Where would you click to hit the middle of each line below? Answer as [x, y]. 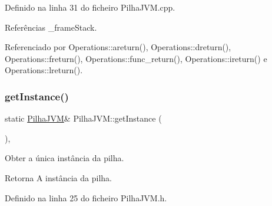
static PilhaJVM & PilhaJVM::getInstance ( [83, 118]
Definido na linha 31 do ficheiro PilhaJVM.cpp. [90, 7]
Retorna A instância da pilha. [58, 177]
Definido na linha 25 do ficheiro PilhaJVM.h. [86, 197]
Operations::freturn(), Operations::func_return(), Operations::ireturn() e [136, 58]
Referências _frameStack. [51, 27]
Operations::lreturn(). [44, 70]
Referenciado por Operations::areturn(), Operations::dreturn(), [118, 47]
